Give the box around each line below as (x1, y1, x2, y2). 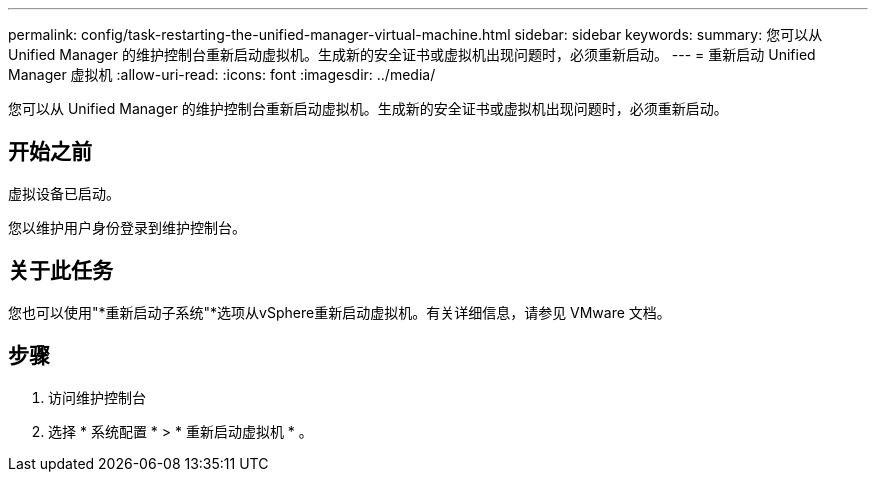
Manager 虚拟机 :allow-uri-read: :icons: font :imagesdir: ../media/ (8, 66, 436, 83)
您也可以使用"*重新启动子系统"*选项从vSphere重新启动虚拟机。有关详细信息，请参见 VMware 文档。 (8, 303, 671, 321)
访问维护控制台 (48, 388, 146, 406)
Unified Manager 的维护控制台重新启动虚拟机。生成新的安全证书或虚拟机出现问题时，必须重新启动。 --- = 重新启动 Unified (8, 46, 816, 63)
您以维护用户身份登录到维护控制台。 (8, 218, 246, 236)
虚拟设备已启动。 (8, 184, 120, 202)
